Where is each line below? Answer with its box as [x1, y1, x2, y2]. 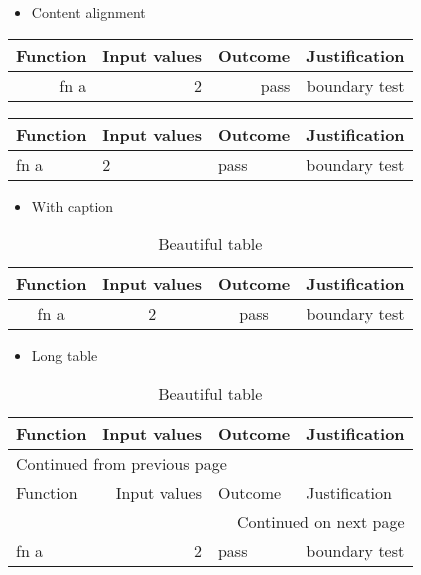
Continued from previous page [16, 451, 227, 475]
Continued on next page [237, 509, 405, 533]
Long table [31, 345, 98, 366]
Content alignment [31, 2, 146, 22]
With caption [31, 195, 114, 216]
